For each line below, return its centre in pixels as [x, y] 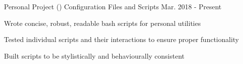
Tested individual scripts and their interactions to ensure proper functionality [121, 39]
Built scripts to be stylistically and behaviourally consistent [94, 55]
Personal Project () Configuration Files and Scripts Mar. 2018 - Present [113, 6]
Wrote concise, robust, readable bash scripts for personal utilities [102, 23]
